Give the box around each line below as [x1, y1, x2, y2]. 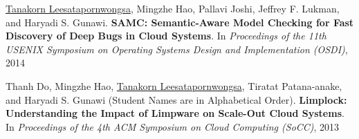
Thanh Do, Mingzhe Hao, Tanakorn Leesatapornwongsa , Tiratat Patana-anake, [6, 78, 342, 93]
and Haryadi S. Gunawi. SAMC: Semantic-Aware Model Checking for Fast [6, 15, 354, 29]
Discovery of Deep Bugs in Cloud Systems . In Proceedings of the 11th [6, 28, 326, 43]
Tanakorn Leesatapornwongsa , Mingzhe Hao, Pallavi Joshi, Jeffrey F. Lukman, [6, 1, 340, 15]
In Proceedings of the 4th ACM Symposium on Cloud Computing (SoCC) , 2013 [6, 119, 340, 133]
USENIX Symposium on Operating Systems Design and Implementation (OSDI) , [6, 41, 348, 56]
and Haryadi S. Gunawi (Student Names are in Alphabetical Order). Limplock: [6, 92, 347, 106]
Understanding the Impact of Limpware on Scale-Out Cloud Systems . [6, 106, 344, 120]
